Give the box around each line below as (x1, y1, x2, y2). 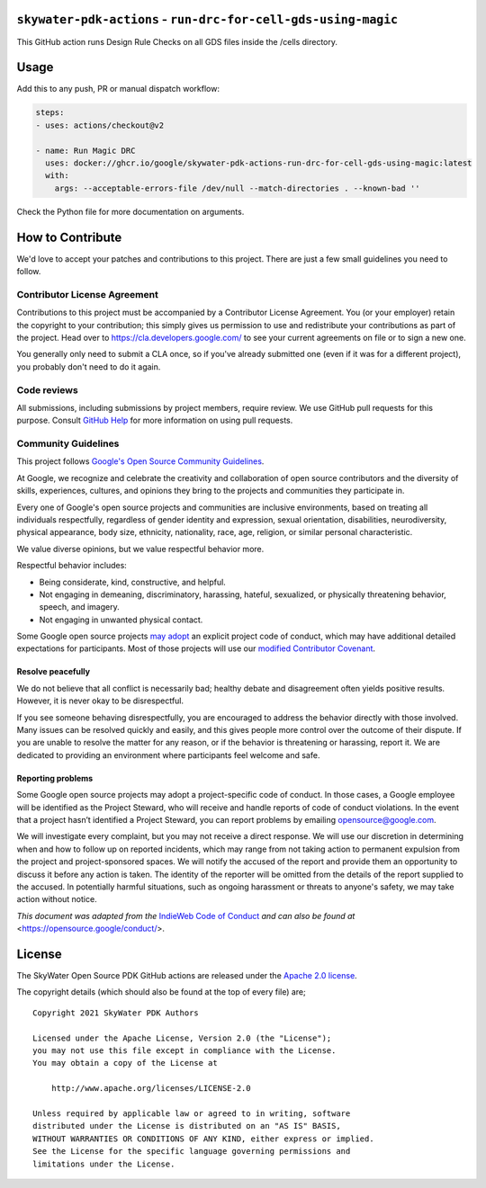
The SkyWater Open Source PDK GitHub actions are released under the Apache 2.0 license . (16, 970, 357, 981)
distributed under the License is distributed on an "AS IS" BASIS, (32, 1121, 341, 1131)
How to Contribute (16, 229, 122, 245)
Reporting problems (16, 773, 94, 783)
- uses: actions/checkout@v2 (35, 120, 165, 130)
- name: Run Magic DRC (35, 145, 136, 156)
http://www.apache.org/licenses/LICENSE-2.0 (50, 1084, 251, 1094)
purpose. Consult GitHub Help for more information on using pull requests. (16, 415, 293, 426)
